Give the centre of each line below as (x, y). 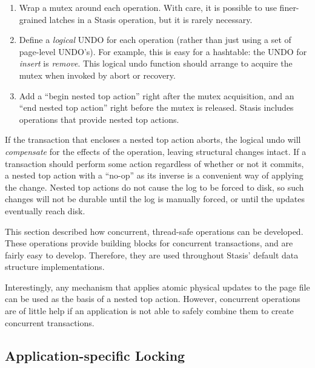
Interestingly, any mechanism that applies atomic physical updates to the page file (157, 287)
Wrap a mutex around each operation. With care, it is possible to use (148, 7)
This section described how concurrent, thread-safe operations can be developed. (154, 231)
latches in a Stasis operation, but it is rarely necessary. (151, 19)
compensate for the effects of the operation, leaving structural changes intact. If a (156, 151)
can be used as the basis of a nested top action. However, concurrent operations (153, 299)
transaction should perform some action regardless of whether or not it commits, (154, 163)
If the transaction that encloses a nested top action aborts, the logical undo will (153, 140)
